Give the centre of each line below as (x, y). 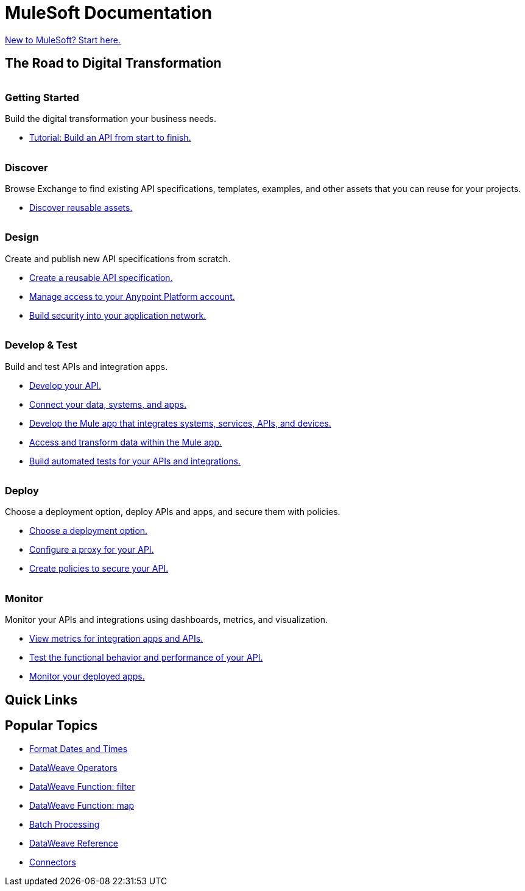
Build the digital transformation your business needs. (111, 119)
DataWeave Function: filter (82, 787)
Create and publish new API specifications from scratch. (118, 258)
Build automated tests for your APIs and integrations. (135, 461)
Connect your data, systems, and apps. (108, 404)
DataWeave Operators (73, 768)
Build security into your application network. (118, 315)
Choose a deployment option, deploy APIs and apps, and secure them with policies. (173, 512)
